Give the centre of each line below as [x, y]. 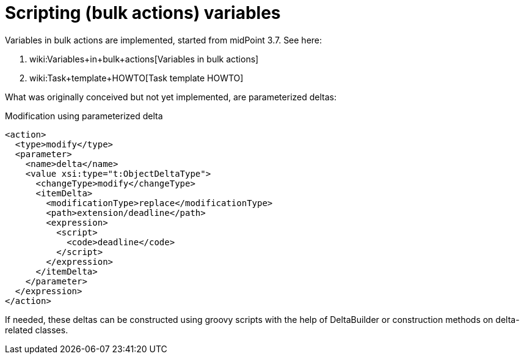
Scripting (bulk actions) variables [143, 13]
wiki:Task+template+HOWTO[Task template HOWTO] [136, 78]
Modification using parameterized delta [84, 116]
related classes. [37, 330]
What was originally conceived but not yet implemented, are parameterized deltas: [171, 97]
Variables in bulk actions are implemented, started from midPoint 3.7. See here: [164, 40]
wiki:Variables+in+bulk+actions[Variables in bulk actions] [144, 59]
